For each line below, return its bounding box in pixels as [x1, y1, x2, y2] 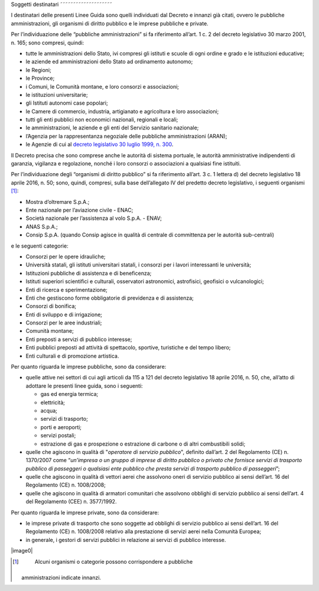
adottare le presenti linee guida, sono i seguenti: [25, 382, 143, 389]
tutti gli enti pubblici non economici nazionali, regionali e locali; [25, 116, 178, 124]
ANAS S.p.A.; [25, 223, 58, 230]
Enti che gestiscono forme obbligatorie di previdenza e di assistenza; [25, 294, 194, 301]
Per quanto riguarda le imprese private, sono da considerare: [11, 509, 159, 516]
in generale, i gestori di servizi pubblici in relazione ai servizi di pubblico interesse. [25, 536, 226, 543]
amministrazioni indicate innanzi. [21, 574, 102, 581]
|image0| [11, 547, 33, 554]
